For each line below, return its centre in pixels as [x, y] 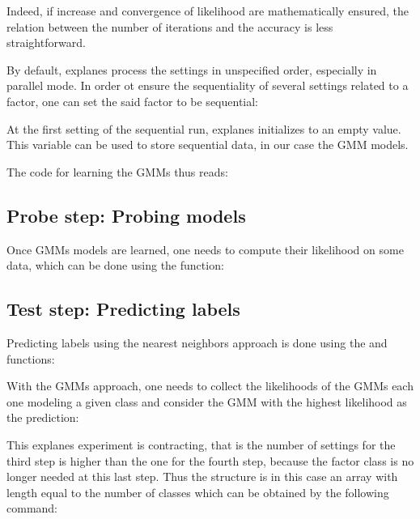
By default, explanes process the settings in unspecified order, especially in [192, 69]
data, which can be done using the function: [115, 265]
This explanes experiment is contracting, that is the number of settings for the [201, 444]
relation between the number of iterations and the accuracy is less [170, 26]
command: [32, 508]
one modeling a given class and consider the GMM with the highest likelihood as [207, 401]
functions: [31, 358]
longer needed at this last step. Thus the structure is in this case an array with [202, 476]
